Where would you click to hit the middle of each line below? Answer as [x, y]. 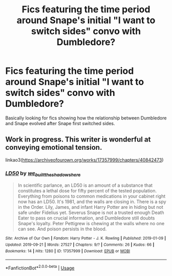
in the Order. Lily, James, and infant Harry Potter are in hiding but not [91, 207]
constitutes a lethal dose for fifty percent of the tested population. [87, 191]
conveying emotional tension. [54, 147]
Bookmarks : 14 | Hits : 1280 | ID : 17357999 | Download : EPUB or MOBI [68, 251]
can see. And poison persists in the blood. [62, 229]
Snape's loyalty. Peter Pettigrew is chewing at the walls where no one [91, 224]
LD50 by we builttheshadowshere [43, 173]
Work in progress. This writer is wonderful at [78, 140]
